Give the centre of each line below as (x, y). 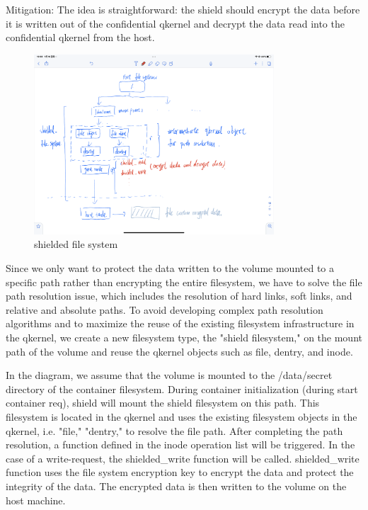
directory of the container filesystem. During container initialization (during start (182, 389)
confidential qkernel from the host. (80, 37)
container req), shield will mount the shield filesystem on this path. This (163, 403)
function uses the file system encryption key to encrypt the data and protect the (180, 472)
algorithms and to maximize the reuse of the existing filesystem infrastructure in (180, 323)
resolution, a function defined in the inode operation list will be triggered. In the (180, 444)
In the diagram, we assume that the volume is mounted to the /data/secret (169, 375)
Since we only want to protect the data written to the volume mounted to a (170, 268)
